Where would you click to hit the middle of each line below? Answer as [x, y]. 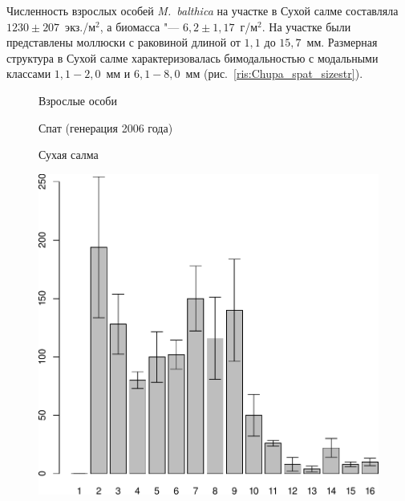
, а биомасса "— [140, 26]
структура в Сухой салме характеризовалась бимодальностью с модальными [192, 57]
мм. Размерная [342, 42]
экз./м [81, 26]
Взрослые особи [78, 100]
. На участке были [306, 26]
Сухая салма [69, 155]
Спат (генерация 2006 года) [106, 127]
